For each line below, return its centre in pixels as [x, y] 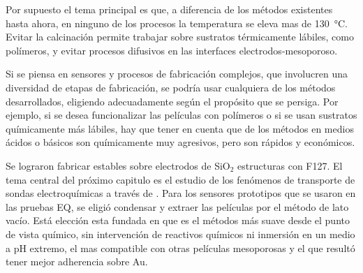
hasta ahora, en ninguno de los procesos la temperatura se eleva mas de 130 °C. [177, 23]
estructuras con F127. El [290, 165]
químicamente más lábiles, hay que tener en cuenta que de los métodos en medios [180, 128]
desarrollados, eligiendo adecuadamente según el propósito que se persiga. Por [172, 101]
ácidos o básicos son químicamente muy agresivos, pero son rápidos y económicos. [180, 142]
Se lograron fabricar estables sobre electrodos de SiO [118, 165]
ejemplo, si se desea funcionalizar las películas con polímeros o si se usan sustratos [181, 115]
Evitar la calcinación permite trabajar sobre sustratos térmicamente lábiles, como [180, 37]
